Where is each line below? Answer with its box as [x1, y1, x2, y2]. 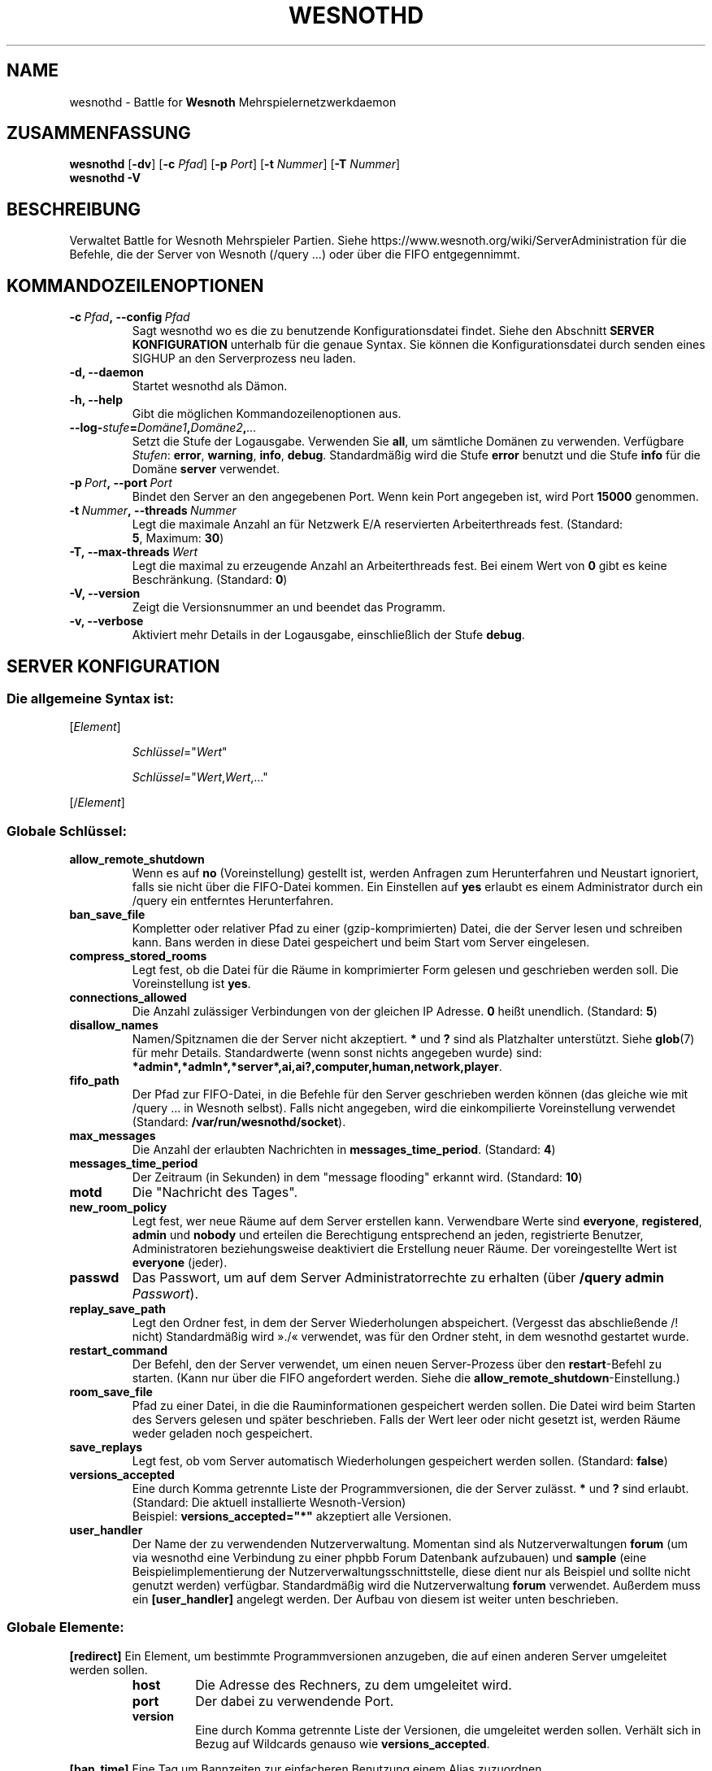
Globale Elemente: [7, 1619, 124, 1636]
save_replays [69, 1440, 143, 1455]
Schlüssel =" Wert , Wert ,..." [132, 770, 268, 785]
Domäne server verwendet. [132, 462, 280, 476]
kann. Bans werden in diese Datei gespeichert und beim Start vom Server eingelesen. [132, 935, 590, 950]
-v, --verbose [69, 614, 144, 629]
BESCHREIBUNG [7, 198, 141, 220]
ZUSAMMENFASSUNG [7, 123, 191, 144]
